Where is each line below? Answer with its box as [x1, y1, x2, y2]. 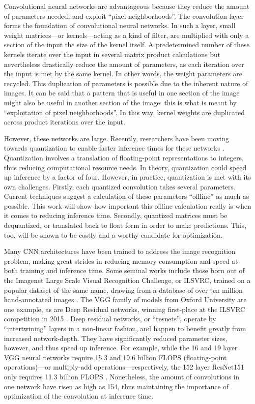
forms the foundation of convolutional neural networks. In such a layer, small [4, 20, 236, 31]
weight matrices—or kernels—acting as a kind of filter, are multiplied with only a [4, 30, 249, 40]
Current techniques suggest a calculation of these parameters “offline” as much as [4, 191, 249, 201]
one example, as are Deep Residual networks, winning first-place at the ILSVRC [4, 304, 246, 314]
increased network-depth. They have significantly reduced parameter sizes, [4, 333, 227, 343]
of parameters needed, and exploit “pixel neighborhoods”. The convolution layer [4, 10, 244, 21]
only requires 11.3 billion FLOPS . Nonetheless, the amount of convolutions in [4, 371, 239, 381]
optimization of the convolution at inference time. [4, 391, 153, 401]
